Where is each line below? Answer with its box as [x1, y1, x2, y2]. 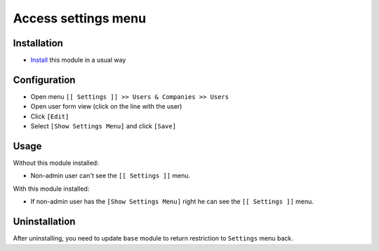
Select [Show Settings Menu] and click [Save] [30, 122, 177, 130]
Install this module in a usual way [30, 56, 126, 65]
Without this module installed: [13, 158, 99, 168]
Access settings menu [13, 11, 147, 26]
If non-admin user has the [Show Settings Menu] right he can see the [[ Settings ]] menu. [30, 197, 314, 206]
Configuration [13, 74, 76, 86]
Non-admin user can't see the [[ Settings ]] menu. [30, 172, 191, 180]
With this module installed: [13, 184, 90, 193]
